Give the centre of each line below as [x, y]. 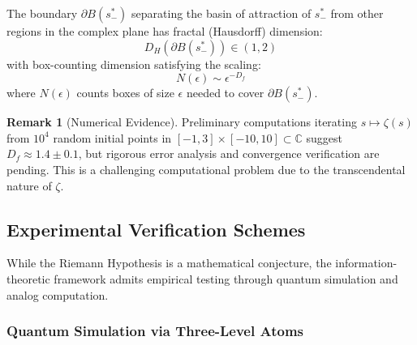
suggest [325, 137]
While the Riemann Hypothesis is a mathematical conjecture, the [169, 263]
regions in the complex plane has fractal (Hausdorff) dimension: [165, 31]
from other [357, 13]
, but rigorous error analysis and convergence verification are [229, 153]
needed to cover [225, 93]
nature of [29, 185]
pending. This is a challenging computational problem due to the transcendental [206, 170]
